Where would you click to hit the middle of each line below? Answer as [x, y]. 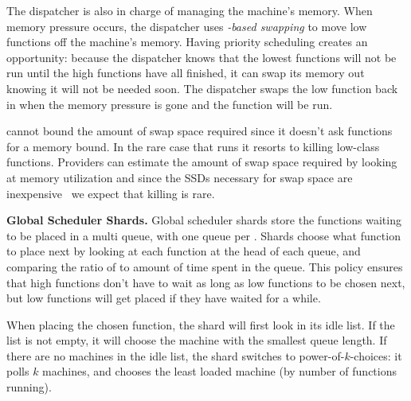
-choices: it [376, 355]
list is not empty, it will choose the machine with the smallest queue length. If [197, 340]
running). [29, 387]
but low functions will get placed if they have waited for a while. [164, 298]
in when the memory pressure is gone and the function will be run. [170, 104]
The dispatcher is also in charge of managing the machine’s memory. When [190, 10]
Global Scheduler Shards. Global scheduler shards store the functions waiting [204, 220]
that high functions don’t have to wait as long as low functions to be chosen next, [206, 282]
